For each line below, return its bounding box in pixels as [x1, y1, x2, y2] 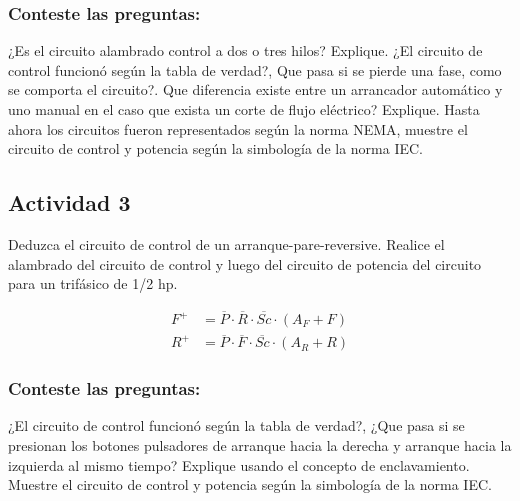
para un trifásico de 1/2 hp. [8, 273, 178, 294]
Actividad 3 [8, 187, 131, 218]
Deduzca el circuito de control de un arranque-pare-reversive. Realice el [8, 233, 445, 254]
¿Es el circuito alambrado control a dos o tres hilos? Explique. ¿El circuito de [8, 40, 483, 61]
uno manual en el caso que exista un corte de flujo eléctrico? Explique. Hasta [8, 99, 480, 119]
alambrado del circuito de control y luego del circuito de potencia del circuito [8, 253, 482, 274]
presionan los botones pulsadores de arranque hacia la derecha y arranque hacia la [8, 435, 512, 456]
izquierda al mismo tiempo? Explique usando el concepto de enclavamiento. [8, 454, 470, 475]
